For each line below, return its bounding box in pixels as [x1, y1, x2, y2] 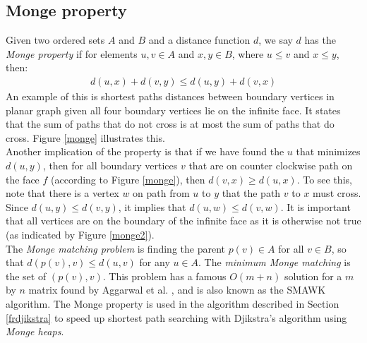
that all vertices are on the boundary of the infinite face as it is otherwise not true [6, 213, 361, 228]
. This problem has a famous [102, 268, 227, 283]
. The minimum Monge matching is [198, 255, 351, 270]
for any [139, 255, 170, 270]
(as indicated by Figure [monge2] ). [6, 227, 155, 241]
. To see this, [296, 171, 352, 186]
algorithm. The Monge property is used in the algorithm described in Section [6, 296, 339, 311]
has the [304, 32, 336, 47]
